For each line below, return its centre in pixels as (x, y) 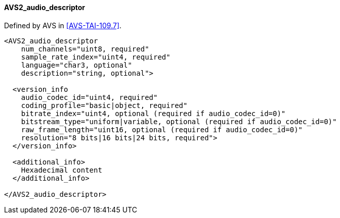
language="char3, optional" (76, 65)
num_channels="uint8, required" (85, 49)
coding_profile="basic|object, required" (104, 105)
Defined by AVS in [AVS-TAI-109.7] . (63, 25)
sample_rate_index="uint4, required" (96, 57)
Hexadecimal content (61, 170)
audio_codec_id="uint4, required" (89, 97)
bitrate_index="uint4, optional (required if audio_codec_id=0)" (153, 113)
